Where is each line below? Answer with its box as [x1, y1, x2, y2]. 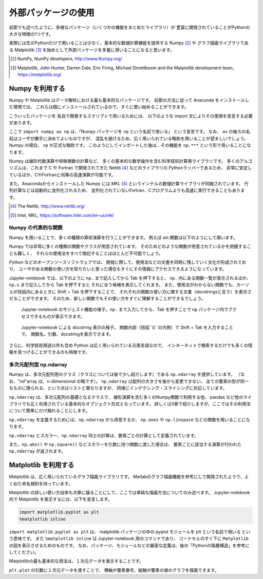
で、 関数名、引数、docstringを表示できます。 [21, 331, 114, 337]
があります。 [9, 119, 35, 125]
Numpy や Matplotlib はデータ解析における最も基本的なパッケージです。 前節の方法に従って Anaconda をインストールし [9, 97, 249, 103]
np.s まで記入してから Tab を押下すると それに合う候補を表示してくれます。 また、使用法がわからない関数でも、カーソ [9, 282, 249, 288]
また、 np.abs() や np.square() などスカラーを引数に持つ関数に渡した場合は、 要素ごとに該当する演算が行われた [9, 441, 242, 447]
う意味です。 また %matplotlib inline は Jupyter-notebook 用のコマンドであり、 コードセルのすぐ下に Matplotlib [9, 536, 249, 541]
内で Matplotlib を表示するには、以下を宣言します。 [9, 496, 112, 502]
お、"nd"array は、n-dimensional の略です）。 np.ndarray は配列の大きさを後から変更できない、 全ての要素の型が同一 [9, 378, 249, 384]
